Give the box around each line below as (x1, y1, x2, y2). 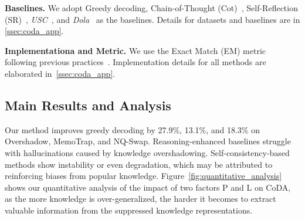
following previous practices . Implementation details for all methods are (5, 56, 266, 68)
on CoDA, (254, 181, 291, 193)
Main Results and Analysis (5, 96, 171, 114)
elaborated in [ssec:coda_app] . (5, 67, 116, 79)
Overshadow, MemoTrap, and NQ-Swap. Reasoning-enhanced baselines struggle (5, 135, 291, 147)
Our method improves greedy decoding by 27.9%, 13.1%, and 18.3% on (5, 123, 260, 136)
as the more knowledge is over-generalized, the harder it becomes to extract (5, 192, 276, 205)
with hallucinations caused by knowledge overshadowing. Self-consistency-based (5, 146, 290, 158)
